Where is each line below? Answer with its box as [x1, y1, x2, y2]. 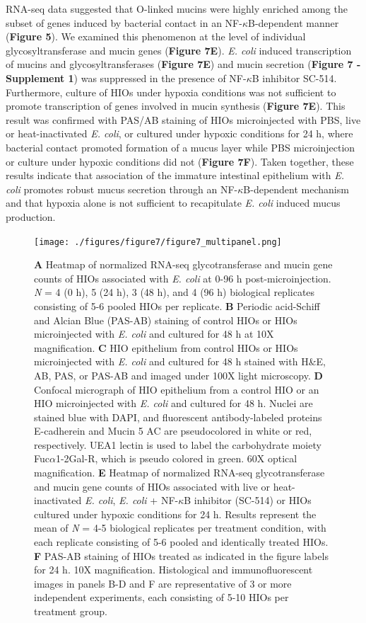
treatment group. [34, 604, 107, 618]
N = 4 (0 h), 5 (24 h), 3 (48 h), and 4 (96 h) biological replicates [34, 285, 315, 299]
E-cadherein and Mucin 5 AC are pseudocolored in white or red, [34, 423, 312, 438]
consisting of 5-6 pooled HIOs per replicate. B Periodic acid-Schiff [34, 298, 320, 313]
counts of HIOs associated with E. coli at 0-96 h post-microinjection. [34, 270, 331, 285]
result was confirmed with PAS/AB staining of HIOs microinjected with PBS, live [6, 112, 361, 127]
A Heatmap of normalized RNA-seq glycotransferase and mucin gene [34, 257, 333, 272]
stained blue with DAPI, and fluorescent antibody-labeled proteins [34, 409, 322, 424]
